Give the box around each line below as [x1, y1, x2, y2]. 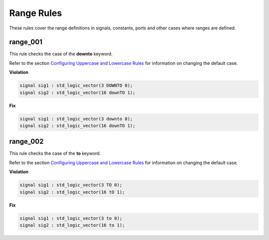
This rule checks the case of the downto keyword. [9, 51, 113, 57]
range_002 [9, 137, 44, 146]
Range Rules [9, 7, 62, 18]
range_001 [9, 38, 42, 46]
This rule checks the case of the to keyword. [9, 150, 101, 157]
